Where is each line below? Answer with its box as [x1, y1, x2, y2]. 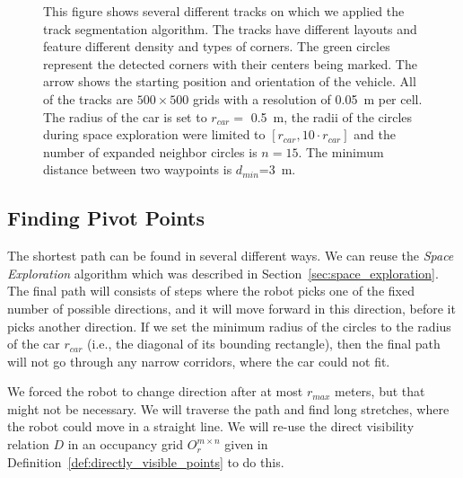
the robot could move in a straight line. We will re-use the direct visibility [7, 417, 415, 436]
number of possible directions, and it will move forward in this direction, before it [7, 298, 456, 317]
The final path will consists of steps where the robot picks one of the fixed [7, 281, 415, 300]
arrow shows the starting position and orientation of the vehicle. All [43, 72, 416, 91]
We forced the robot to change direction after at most [7, 382, 303, 401]
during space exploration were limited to [43, 125, 266, 144]
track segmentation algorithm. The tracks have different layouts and [43, 19, 417, 38]
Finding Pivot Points [7, 204, 205, 232]
